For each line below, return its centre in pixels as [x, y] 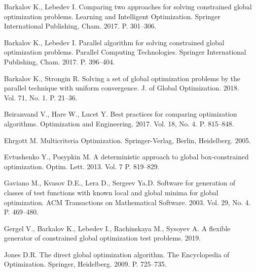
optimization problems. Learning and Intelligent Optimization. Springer [112, 16]
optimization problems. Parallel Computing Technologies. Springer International [125, 52]
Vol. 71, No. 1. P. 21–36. [41, 97]
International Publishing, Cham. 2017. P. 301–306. [80, 26]
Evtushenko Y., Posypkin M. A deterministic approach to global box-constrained [126, 157]
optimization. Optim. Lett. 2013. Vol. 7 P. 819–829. [82, 166]
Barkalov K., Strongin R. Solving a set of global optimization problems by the [122, 78]
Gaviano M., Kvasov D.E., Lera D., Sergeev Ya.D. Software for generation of [120, 183]
